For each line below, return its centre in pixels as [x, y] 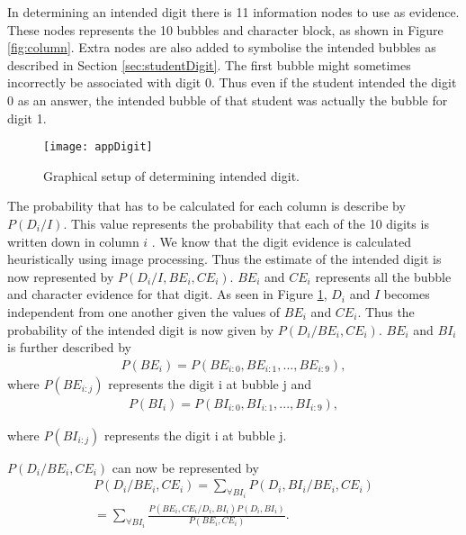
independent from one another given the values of [144, 311]
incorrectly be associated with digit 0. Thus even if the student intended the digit [232, 82]
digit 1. [27, 118]
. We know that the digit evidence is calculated [282, 241]
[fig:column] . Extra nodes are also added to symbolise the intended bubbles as [222, 47]
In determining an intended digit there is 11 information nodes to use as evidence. [233, 12]
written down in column [73, 241]
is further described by [69, 347]
